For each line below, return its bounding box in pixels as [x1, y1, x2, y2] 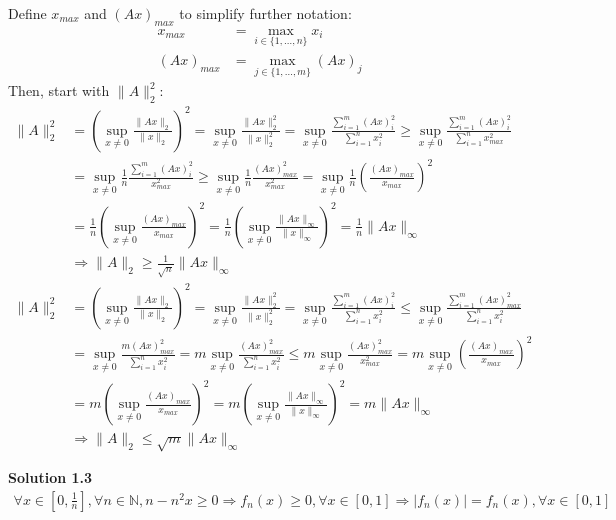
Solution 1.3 [8, 467, 93, 488]
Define [8, 3, 47, 23]
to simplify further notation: [179, 3, 352, 23]
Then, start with [8, 80, 110, 101]
